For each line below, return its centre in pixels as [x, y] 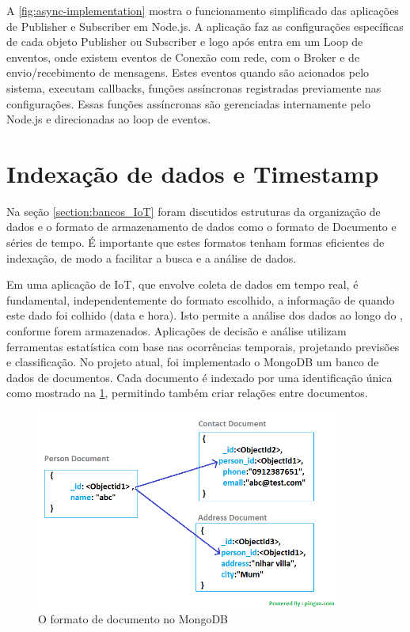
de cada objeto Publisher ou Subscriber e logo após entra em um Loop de [185, 42]
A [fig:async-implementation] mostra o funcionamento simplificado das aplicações [203, 10]
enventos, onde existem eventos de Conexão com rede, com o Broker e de [183, 57]
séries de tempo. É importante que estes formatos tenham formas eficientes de [196, 242]
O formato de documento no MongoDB [133, 619]
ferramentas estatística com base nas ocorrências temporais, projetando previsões [203, 346]
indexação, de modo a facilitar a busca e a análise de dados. [152, 257]
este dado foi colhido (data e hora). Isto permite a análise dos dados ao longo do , [205, 315]
